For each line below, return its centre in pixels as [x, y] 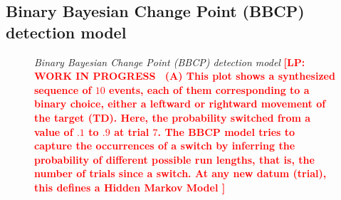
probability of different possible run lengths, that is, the [174, 159]
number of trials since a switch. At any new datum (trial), [180, 173]
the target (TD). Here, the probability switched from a [173, 117]
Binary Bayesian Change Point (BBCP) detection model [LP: [170, 62]
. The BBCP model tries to [226, 131]
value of [54, 131]
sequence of [63, 89]
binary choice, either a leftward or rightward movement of [180, 104]
